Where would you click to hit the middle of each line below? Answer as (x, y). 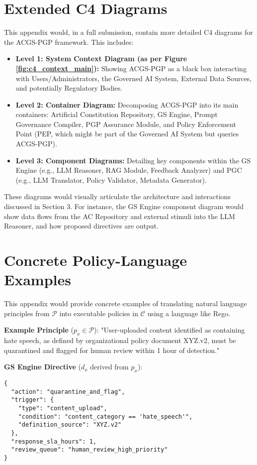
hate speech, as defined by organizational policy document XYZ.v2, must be (120, 340)
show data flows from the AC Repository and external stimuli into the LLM (120, 216)
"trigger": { (33, 400)
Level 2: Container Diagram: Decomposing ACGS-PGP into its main (127, 104)
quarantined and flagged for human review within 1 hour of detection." (112, 350)
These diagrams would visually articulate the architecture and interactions (117, 196)
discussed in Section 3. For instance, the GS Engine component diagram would (124, 206)
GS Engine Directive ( (43, 367)
